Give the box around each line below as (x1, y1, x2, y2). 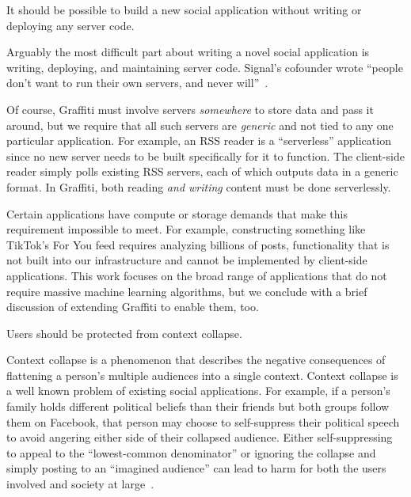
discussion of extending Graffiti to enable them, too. (6, 298, 259, 315)
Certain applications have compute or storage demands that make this (6, 205, 348, 222)
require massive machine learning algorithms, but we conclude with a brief (6, 283, 367, 299)
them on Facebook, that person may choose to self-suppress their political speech (6, 413, 400, 430)
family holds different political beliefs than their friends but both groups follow (6, 398, 390, 415)
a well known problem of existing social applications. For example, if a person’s (6, 382, 390, 399)
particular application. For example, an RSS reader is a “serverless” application (6, 132, 391, 149)
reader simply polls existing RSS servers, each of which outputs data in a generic (6, 163, 398, 180)
